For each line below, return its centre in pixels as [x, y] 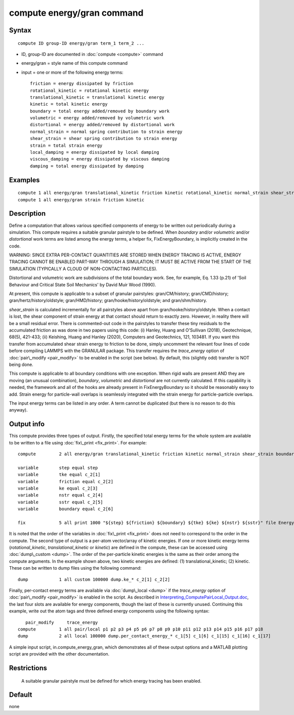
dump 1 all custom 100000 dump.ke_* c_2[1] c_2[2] [94, 579]
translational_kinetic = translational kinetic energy [97, 97]
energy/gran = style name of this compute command [74, 63]
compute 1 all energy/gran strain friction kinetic [81, 200]
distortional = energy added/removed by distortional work [102, 125]
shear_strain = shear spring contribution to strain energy [104, 138]
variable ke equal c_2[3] [58, 488]
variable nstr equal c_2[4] [61, 495]
